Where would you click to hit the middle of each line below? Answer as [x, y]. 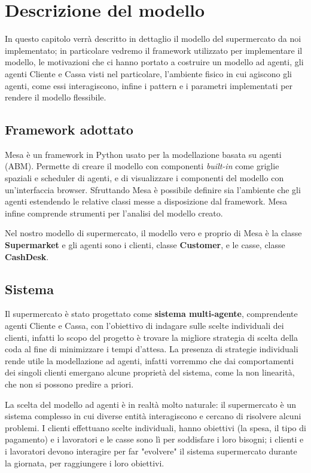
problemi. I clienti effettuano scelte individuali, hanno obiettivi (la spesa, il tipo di [155, 427]
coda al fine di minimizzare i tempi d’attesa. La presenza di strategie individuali [152, 349]
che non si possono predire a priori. [69, 384]
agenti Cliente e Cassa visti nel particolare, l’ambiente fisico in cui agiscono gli [148, 73]
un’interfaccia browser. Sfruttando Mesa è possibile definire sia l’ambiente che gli [153, 189]
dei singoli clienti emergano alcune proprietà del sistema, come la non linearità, [150, 372]
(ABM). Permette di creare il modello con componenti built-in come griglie [142, 166]
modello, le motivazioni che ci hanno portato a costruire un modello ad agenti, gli [154, 62]
